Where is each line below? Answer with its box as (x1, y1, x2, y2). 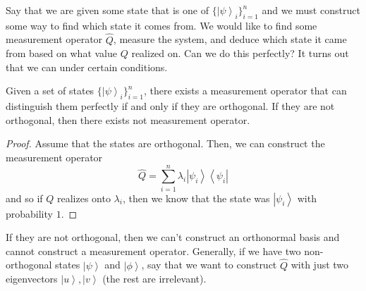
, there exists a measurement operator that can (143, 83, 347, 98)
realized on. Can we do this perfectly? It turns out (131, 46, 349, 61)
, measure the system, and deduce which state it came (113, 32, 347, 47)
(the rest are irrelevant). (102, 271, 207, 286)
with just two (291, 257, 349, 272)
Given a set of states (6, 83, 94, 98)
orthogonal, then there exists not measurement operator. (6, 112, 250, 127)
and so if (6, 190, 43, 205)
